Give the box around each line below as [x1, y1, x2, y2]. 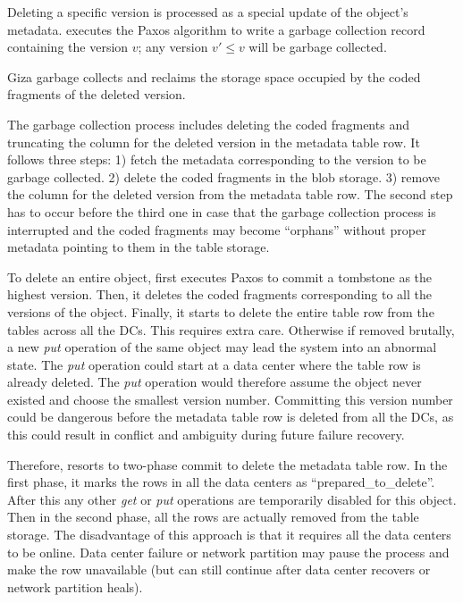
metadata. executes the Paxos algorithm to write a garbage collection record [7, 20, 425, 38]
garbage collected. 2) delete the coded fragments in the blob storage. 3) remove [7, 167, 441, 186]
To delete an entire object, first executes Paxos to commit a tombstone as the [7, 267, 433, 286]
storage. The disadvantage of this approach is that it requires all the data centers [7, 525, 451, 544]
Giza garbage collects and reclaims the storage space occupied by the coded [7, 67, 421, 86]
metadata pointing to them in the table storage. [7, 238, 270, 256]
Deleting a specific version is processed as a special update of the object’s [7, 3, 408, 21]
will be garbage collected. [248, 38, 387, 56]
